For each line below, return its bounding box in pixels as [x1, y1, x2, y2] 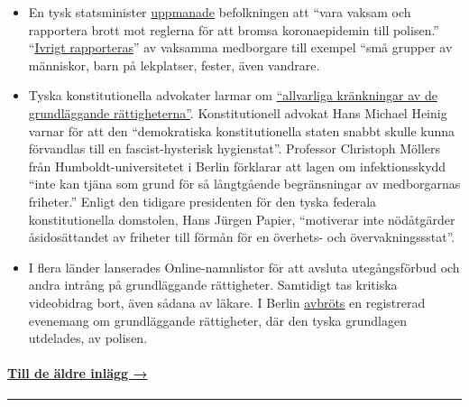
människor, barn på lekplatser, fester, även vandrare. [28, 55, 320, 74]
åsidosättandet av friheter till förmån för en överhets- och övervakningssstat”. [28, 227, 455, 246]
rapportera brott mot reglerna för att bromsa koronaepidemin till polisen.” [28, 20, 439, 39]
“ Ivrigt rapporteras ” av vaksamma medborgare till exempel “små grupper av [28, 38, 453, 57]
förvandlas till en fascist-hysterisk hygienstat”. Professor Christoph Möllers [28, 139, 441, 158]
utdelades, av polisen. [28, 328, 148, 347]
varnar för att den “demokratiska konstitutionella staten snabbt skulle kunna [28, 121, 455, 140]
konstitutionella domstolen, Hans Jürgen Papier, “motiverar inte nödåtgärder [28, 209, 455, 228]
